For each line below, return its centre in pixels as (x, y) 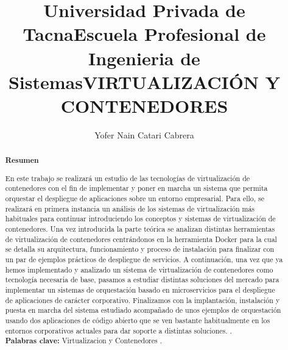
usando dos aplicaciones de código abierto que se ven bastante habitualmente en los (138, 320)
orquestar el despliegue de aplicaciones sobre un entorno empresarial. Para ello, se (135, 198)
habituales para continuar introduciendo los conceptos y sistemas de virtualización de (140, 219)
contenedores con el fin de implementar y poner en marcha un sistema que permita (136, 188)
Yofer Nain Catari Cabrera (144, 134)
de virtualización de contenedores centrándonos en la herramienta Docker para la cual (141, 239)
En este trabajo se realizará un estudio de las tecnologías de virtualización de (128, 178)
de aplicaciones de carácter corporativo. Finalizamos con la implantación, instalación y (142, 300)
